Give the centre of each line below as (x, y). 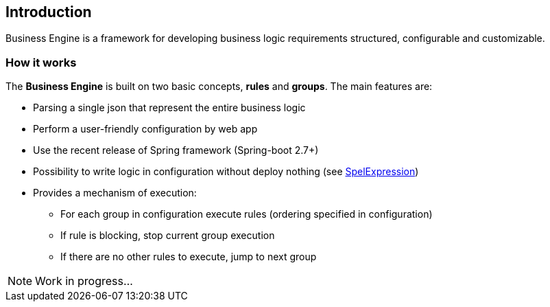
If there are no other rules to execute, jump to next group (189, 257)
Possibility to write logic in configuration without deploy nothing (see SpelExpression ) (226, 172)
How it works (41, 62)
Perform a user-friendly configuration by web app (145, 129)
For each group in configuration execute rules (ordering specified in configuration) (247, 214)
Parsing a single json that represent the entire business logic (169, 108)
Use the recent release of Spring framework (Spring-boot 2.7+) (176, 150)
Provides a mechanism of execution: (115, 193)
